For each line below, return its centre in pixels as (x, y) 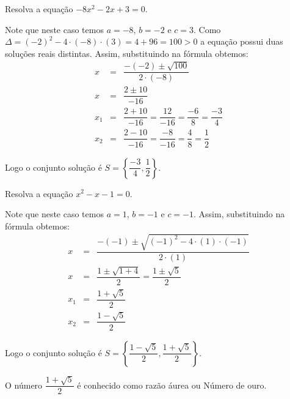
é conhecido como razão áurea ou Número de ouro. (172, 385)
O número (24, 385)
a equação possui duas (242, 41)
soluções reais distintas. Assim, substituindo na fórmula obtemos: (127, 53)
